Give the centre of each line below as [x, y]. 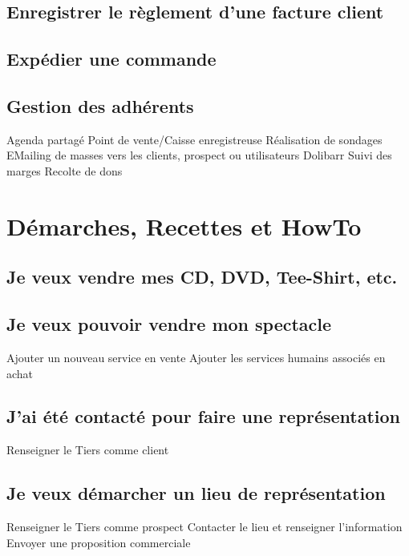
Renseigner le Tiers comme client [88, 450]
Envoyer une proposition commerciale [99, 542]
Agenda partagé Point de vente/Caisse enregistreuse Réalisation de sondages [194, 139]
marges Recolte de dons [65, 170]
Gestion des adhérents [100, 105]
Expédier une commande [111, 59]
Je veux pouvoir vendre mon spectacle [169, 324]
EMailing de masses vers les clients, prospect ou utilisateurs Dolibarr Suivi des [199, 155]
